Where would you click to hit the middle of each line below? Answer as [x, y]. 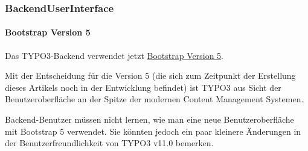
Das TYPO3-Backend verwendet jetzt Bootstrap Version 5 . [114, 55]
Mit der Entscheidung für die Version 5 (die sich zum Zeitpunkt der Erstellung [150, 75]
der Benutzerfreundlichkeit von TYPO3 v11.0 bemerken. [109, 143]
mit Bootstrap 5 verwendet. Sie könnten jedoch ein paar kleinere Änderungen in [153, 131]
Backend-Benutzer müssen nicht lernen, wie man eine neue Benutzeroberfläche [149, 119]
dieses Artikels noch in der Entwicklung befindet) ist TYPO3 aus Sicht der [143, 87]
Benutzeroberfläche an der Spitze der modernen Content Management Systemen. [154, 99]
